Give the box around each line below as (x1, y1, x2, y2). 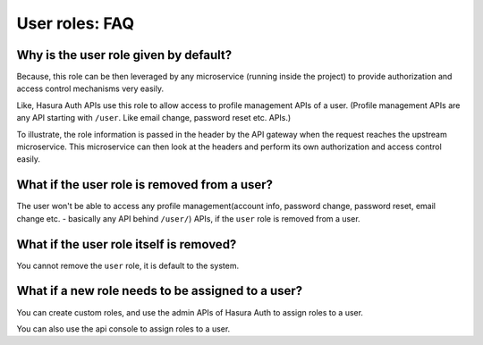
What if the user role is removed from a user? (16, 177, 273, 192)
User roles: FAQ (16, 13, 135, 33)
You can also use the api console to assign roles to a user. (16, 323, 231, 334)
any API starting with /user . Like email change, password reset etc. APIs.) (16, 113, 292, 123)
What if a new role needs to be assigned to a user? (16, 283, 303, 299)
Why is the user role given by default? (16, 47, 233, 63)
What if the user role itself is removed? (16, 237, 237, 252)
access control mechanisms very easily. (16, 83, 165, 94)
